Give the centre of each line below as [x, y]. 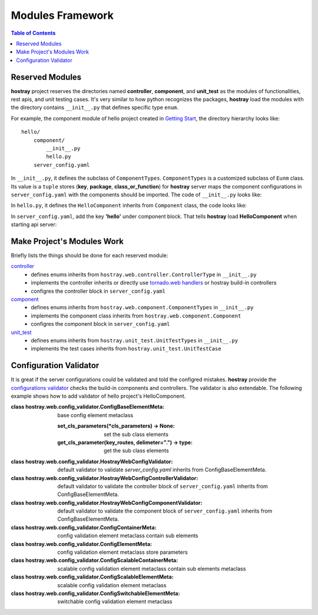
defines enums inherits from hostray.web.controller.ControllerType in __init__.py [144, 275]
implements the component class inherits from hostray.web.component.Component [136, 316]
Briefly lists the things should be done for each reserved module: [90, 255]
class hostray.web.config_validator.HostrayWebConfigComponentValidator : [107, 502]
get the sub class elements [136, 451]
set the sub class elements [136, 434]
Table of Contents [33, 33]
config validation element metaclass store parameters [122, 552]
